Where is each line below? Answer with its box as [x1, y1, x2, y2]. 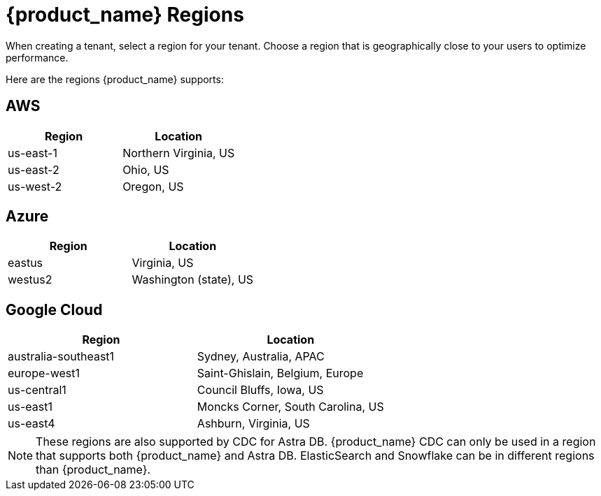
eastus [8, 256, 43, 270]
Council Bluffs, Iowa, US [197, 383, 324, 397]
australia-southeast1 [8, 349, 115, 364]
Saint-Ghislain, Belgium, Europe [197, 366, 364, 381]
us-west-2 [8, 179, 62, 194]
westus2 [8, 272, 52, 287]
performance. [6, 51, 69, 64]
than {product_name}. [36, 462, 151, 477]
